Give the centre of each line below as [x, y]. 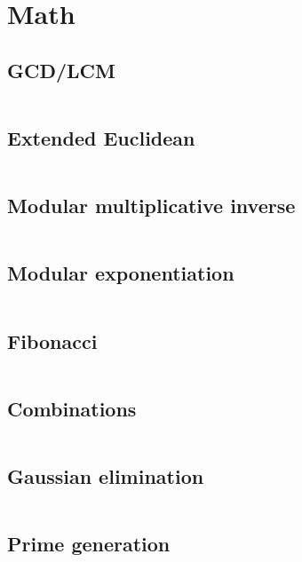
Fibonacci [52, 340]
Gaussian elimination [106, 475]
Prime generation [89, 544]
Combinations [72, 408]
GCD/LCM [61, 70]
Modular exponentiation [121, 273]
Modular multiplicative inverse [151, 206]
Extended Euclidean [101, 137]
